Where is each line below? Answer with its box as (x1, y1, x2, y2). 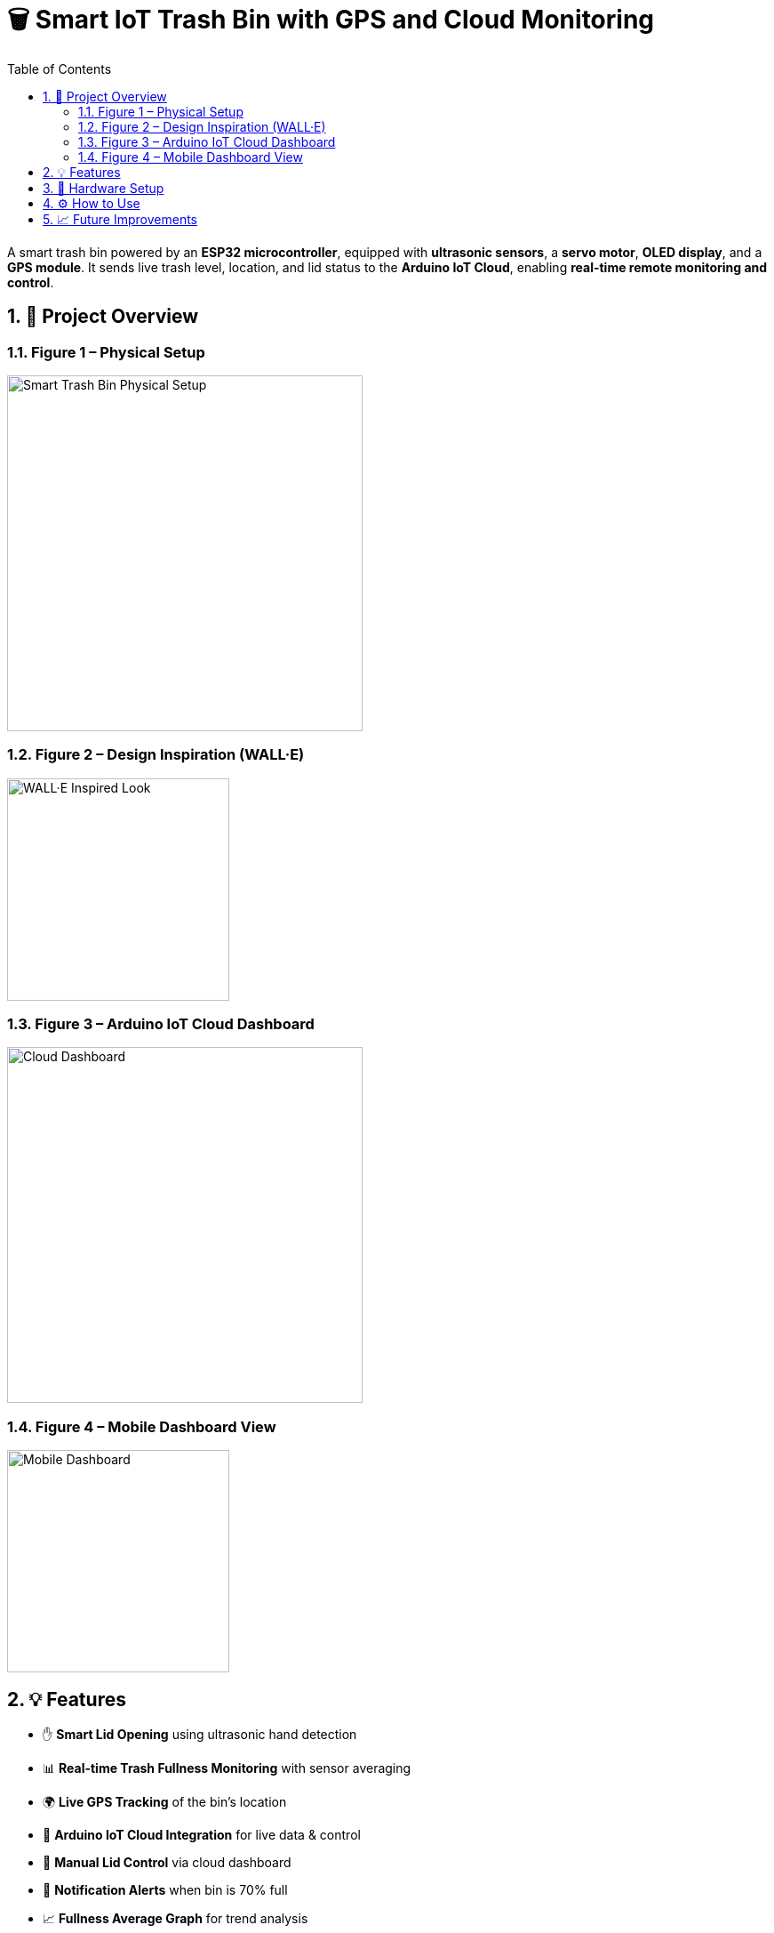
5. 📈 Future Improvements (43, 211, 198, 227)
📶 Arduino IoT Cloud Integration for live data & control (43, 1827, 361, 1843)
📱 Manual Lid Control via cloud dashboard (43, 1855, 291, 1871)
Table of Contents (7, 60, 112, 77)
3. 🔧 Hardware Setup (43, 180, 164, 196)
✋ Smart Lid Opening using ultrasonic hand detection (43, 1727, 357, 1743)
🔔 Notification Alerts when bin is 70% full (43, 1882, 288, 1898)
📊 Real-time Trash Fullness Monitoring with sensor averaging (43, 1760, 411, 1776)
